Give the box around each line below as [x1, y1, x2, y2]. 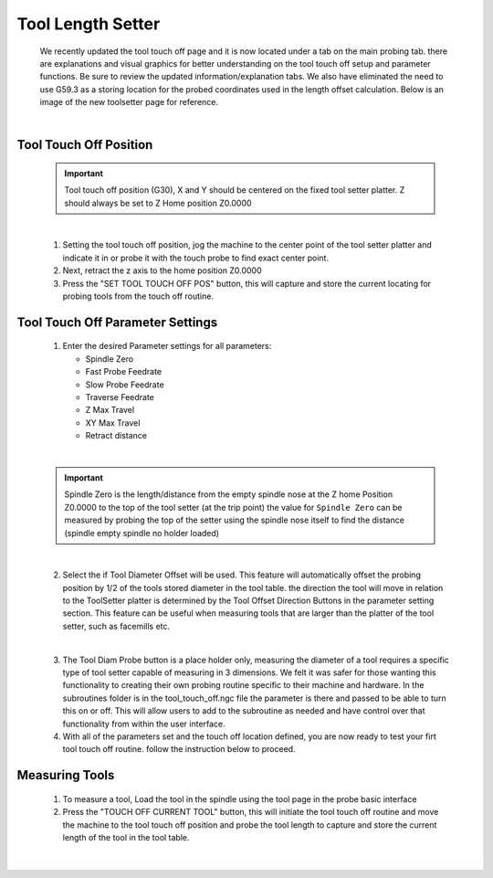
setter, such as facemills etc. [62, 620, 171, 631]
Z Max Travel [85, 405, 135, 416]
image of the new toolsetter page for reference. [39, 97, 219, 108]
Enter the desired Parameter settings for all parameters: [62, 341, 272, 352]
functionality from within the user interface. [62, 718, 226, 729]
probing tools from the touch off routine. [62, 291, 215, 301]
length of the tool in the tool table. [62, 831, 191, 842]
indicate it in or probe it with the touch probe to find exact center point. [62, 252, 329, 263]
